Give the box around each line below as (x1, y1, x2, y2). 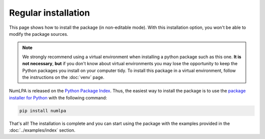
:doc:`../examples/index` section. (9, 127, 76, 133)
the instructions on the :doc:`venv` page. (22, 74, 105, 80)
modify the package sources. (9, 31, 69, 37)
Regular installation (9, 7, 90, 18)
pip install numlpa (19, 108, 66, 114)
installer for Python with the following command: (9, 94, 107, 100)
